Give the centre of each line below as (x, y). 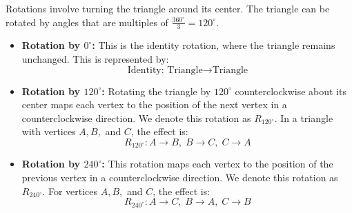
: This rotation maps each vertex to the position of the (217, 164)
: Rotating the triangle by (156, 91)
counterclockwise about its (291, 91)
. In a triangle (304, 118)
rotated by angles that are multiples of (87, 22)
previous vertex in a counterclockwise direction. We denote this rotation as (180, 177)
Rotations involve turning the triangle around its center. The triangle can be (168, 8)
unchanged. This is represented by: (95, 59)
